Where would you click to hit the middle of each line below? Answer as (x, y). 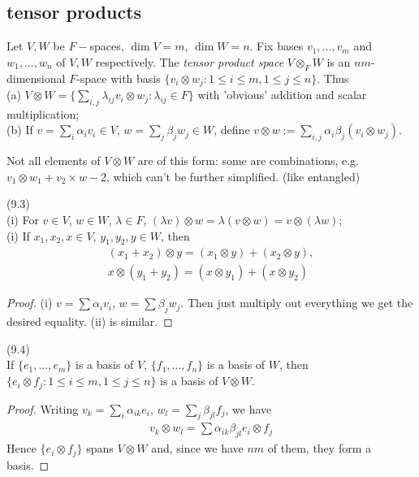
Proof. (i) (30, 303)
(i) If (18, 235)
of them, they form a (319, 448)
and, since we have (197, 448)
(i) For (23, 220)
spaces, (107, 46)
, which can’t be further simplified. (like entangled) (233, 176)
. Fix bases (276, 46)
